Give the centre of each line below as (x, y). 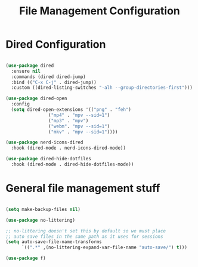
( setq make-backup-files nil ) (43, 209)
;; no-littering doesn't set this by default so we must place (86, 231)
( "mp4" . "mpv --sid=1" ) (79, 115)
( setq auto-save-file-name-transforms (54, 242)
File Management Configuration (100, 11)
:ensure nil (26, 71)
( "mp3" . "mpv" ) (68, 120)
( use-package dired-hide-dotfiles (49, 159)
